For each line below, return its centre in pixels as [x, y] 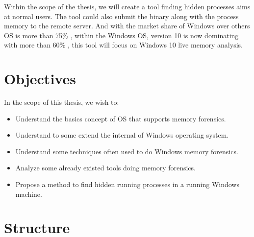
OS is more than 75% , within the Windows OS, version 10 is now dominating [121, 35]
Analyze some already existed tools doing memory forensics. [105, 168]
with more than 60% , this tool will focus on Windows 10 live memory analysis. [123, 45]
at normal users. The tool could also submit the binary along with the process [121, 16]
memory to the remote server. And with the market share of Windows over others [127, 26]
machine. [29, 194]
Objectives [40, 79]
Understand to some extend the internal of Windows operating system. [122, 135]
